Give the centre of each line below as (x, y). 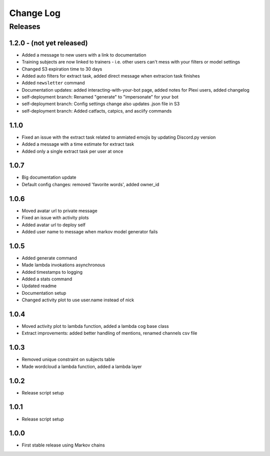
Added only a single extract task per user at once (72, 151)
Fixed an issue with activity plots (55, 218)
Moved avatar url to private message (59, 211)
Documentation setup (44, 293)
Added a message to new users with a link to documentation (84, 55)
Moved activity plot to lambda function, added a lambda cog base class (95, 326)
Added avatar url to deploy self (54, 225)
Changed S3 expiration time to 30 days (62, 69)
